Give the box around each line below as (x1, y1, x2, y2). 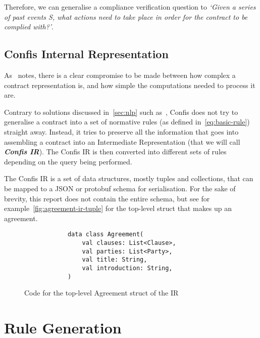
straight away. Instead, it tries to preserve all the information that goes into (4, 126, 239, 137)
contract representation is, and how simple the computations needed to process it (4, 79, 255, 90)
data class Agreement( (67, 231, 144, 238)
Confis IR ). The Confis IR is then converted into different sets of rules (4, 146, 227, 157)
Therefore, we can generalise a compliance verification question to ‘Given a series (4, 2, 256, 12)
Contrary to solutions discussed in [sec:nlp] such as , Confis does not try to (4, 106, 238, 117)
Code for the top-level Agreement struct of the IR (24, 287, 179, 298)
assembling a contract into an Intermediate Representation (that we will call (4, 136, 240, 147)
